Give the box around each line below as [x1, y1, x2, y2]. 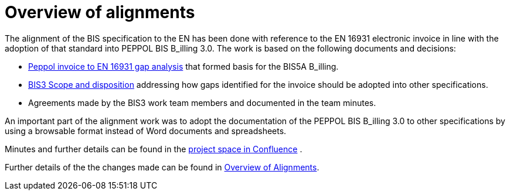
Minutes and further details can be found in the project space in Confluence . [5, 143, 302, 154]
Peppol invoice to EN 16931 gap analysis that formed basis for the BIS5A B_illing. [28, 61, 339, 71]
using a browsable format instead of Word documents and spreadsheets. [5, 125, 287, 136]
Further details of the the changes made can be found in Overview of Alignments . [5, 162, 319, 172]
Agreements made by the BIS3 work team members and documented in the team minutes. [28, 97, 376, 108]
